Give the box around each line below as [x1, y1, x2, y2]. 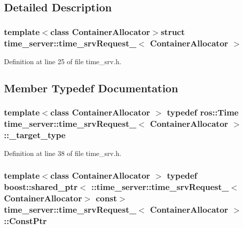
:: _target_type [4, 129, 66, 141]
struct [161, 25, 185, 38]
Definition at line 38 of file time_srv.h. [4, 148, 121, 158]
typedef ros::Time [166, 106, 239, 118]
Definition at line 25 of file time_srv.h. [4, 56, 121, 66]
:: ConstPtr [4, 214, 47, 227]
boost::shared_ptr [4, 180, 78, 192]
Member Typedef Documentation [4, 80, 178, 95]
